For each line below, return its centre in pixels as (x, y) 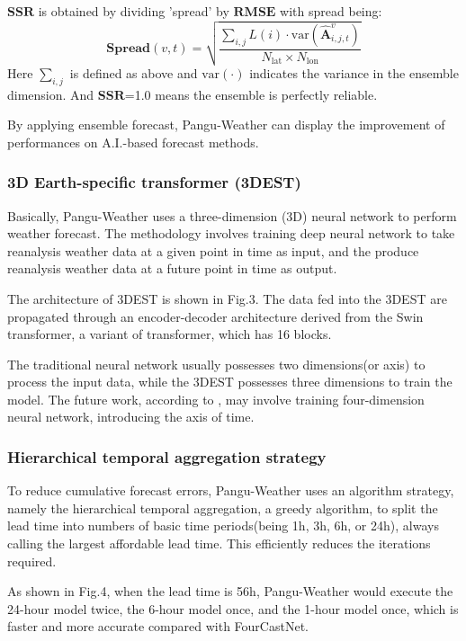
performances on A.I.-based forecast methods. (133, 142)
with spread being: (331, 11)
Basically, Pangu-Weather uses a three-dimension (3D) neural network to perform (232, 215)
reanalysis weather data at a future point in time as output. (172, 268)
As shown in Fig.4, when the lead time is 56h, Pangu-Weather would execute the (230, 591)
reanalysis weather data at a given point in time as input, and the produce (213, 250)
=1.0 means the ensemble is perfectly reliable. (251, 94)
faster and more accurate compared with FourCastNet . (158, 626)
